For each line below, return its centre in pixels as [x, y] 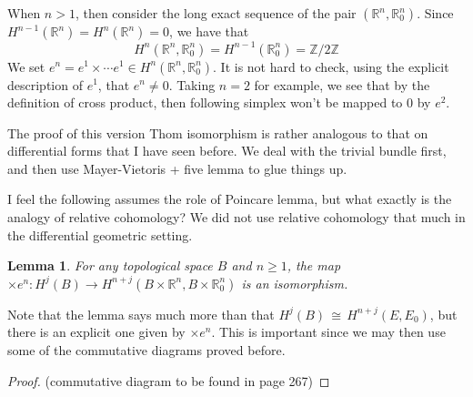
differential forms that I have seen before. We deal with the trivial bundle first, [227, 151]
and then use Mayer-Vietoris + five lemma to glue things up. [177, 168]
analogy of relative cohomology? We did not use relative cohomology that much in [236, 217]
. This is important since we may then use [328, 332]
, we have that [209, 31]
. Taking [192, 84]
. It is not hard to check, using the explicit [331, 66]
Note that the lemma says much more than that [141, 314]
